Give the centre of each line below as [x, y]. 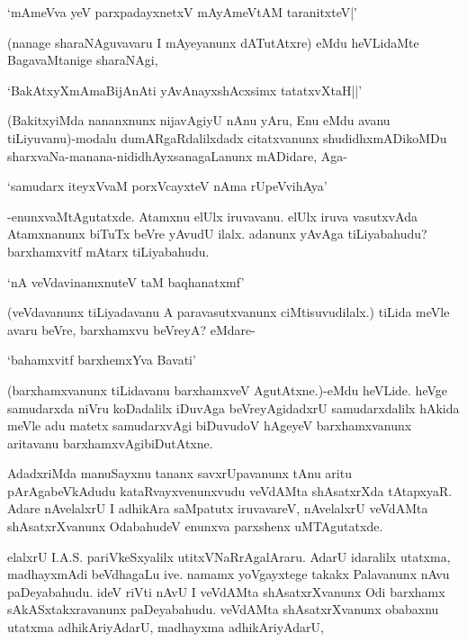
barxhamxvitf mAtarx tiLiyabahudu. [108, 251]
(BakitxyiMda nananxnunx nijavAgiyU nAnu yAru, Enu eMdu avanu [199, 120]
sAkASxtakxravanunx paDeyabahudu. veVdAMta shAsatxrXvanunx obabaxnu [223, 609]
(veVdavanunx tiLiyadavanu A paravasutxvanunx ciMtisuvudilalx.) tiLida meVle [229, 312]
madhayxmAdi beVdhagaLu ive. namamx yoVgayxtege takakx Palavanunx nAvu [229, 574]
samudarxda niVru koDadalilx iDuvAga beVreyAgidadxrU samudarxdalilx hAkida [233, 407]
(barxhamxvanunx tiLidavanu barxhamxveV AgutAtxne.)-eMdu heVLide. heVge [227, 389]
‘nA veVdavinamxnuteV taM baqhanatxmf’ [126, 281]
